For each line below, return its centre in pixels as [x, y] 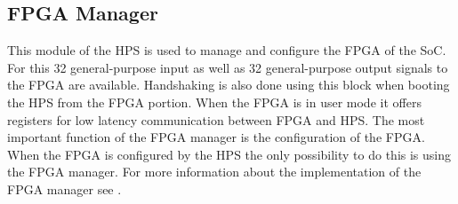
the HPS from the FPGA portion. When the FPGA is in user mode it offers [214, 102]
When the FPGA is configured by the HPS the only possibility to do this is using [229, 154]
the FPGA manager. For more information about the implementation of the [214, 172]
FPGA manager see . [64, 188]
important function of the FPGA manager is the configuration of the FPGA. [216, 137]
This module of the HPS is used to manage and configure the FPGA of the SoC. [227, 50]
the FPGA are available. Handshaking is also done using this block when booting [229, 85]
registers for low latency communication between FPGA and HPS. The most [216, 119]
